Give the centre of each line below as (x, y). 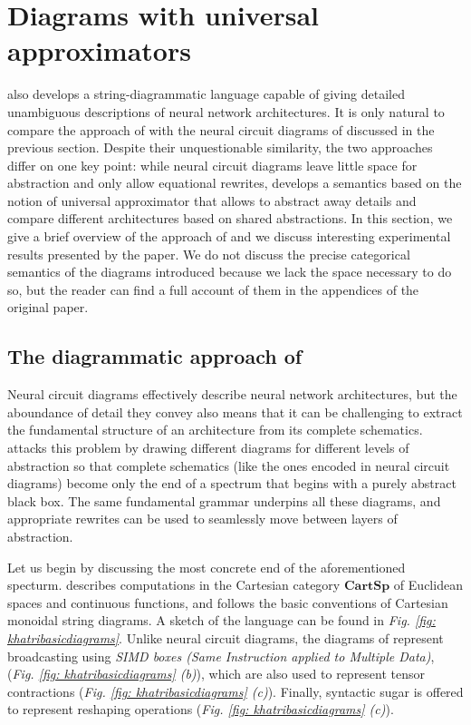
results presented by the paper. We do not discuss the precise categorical (209, 254)
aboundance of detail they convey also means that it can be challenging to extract (235, 411)
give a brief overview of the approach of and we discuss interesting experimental (229, 236)
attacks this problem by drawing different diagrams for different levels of (208, 448)
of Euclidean (428, 585)
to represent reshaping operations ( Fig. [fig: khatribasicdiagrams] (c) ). (201, 709)
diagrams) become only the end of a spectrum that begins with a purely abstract (232, 483)
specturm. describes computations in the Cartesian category (174, 585)
